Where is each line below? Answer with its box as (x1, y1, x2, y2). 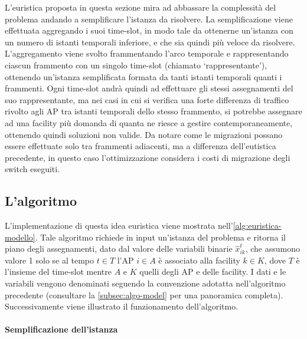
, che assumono (245, 242, 300, 255)
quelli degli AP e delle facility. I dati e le (139, 265, 286, 278)
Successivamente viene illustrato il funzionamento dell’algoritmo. (5, 300, 239, 312)
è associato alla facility (158, 254, 240, 266)
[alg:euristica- (233, 219, 282, 232)
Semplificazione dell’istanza (5, 323, 118, 335)
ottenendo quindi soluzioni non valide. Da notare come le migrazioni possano (5, 128, 283, 140)
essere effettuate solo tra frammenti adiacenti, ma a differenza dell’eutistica (5, 140, 276, 152)
